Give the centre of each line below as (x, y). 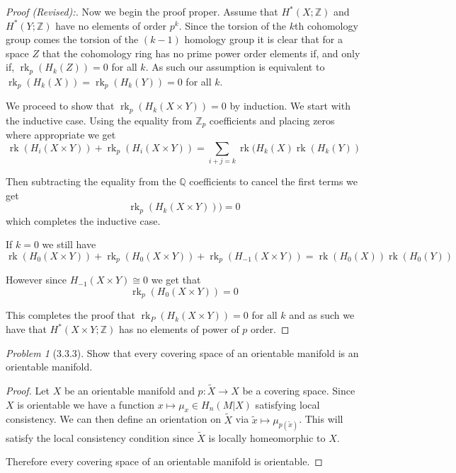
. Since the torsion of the (233, 25)
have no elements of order (111, 25)
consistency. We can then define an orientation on (113, 419)
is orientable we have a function (86, 404)
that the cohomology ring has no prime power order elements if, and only (201, 53)
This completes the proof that (70, 315)
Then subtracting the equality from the (91, 181)
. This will (321, 419)
